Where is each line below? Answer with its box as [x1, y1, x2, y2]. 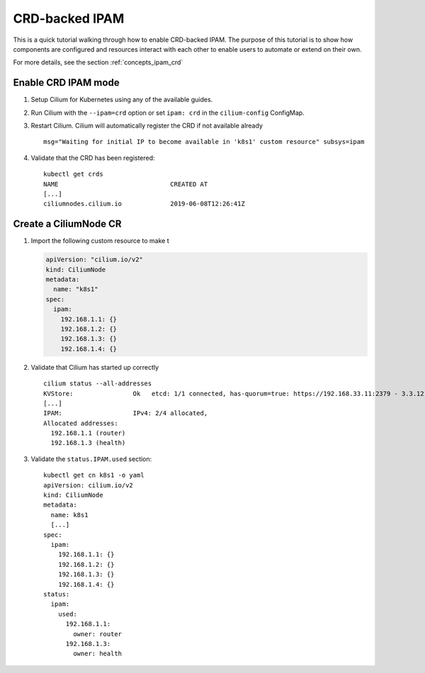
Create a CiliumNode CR [13, 218, 122, 230]
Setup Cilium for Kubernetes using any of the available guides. [30, 96, 213, 104]
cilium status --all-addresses [43, 380, 152, 388]
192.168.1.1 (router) [50, 429, 126, 437]
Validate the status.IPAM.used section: [30, 454, 152, 463]
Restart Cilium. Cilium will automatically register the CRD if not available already [30, 121, 263, 130]
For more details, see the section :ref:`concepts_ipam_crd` [13, 58, 183, 67]
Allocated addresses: [43, 419, 118, 427]
